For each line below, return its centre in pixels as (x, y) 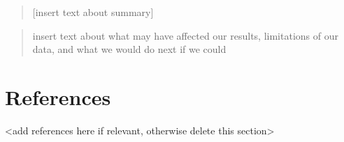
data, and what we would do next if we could (129, 49)
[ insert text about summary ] (93, 12)
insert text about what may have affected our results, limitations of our (185, 35)
